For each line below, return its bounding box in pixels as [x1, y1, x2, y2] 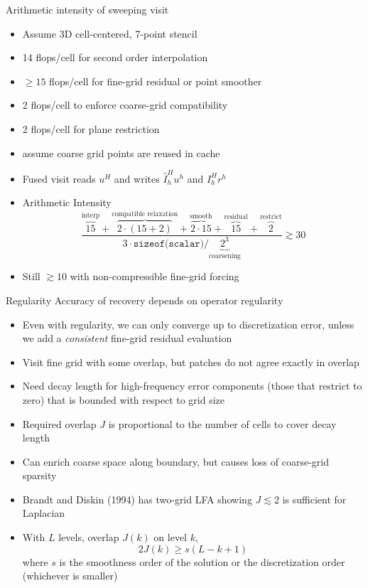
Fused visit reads [22, 171, 96, 186]
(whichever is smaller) [22, 568, 118, 583]
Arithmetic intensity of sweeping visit [6, 2, 169, 16]
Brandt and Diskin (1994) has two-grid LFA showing [22, 491, 252, 506]
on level [153, 530, 188, 545]
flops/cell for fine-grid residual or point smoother [49, 73, 262, 88]
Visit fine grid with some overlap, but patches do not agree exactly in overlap [22, 354, 359, 369]
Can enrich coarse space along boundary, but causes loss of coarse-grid [22, 454, 330, 469]
